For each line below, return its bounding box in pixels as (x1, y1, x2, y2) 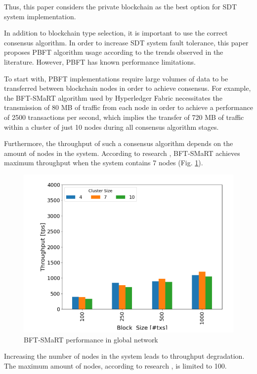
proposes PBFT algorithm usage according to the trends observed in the (4, 47, 223, 57)
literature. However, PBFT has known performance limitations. (4, 56, 196, 67)
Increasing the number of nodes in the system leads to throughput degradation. (4, 351, 245, 361)
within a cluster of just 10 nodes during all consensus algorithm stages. (4, 121, 219, 132)
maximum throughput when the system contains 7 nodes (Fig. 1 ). (4, 157, 203, 168)
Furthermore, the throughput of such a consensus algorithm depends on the (4, 138, 233, 149)
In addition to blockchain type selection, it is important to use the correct (4, 28, 228, 38)
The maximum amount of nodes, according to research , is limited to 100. (4, 360, 227, 371)
